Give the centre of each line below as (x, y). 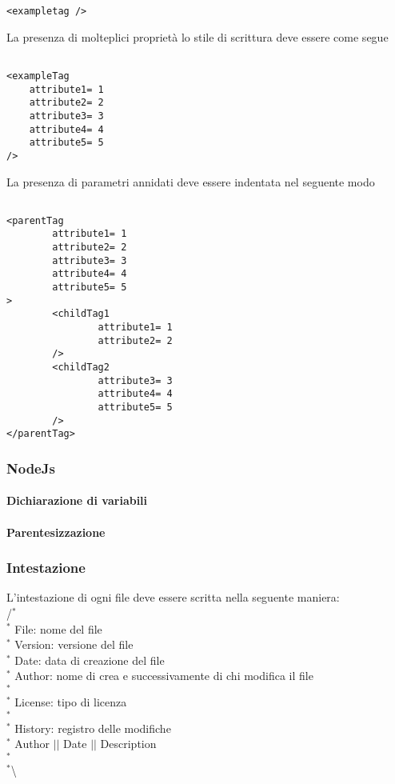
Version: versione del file (74, 644)
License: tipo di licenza (71, 701)
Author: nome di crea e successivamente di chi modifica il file (164, 676)
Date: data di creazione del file (90, 660)
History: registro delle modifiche (93, 728)
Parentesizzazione (56, 532)
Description (128, 744)
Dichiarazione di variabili (77, 500)
